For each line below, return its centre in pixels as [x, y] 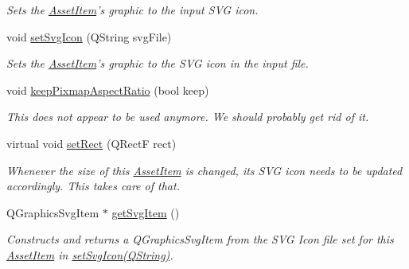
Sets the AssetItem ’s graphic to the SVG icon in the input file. [158, 63]
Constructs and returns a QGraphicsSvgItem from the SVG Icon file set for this [200, 239]
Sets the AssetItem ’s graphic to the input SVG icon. [132, 10]
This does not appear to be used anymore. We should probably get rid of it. [188, 117]
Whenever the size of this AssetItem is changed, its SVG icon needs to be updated [204, 170]
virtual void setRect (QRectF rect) [92, 143]
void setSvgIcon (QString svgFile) [89, 36]
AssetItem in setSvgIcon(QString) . [90, 254]
